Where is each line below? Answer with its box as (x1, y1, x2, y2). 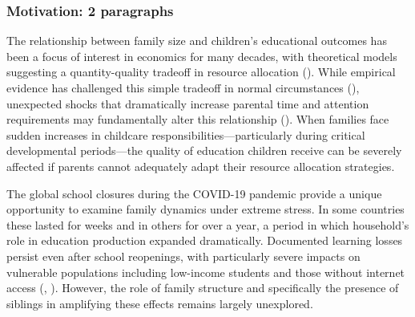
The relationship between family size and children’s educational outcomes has (6, 32, 387, 49)
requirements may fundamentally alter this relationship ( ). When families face (6, 111, 389, 128)
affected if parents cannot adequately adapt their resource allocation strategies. (6, 157, 395, 174)
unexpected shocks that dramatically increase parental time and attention (6, 95, 369, 112)
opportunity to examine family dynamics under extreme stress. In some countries (6, 201, 405, 217)
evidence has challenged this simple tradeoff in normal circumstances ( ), (6, 79, 360, 96)
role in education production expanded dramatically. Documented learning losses (6, 232, 403, 249)
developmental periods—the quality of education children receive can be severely (6, 142, 402, 159)
